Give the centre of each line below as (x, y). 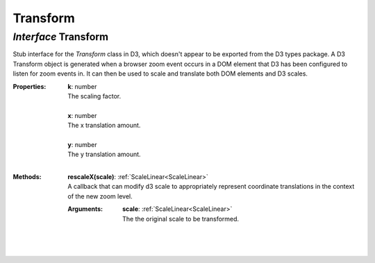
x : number (82, 115)
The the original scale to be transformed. (181, 219)
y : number (82, 144)
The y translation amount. (105, 154)
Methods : (27, 177)
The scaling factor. (94, 96)
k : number (82, 86)
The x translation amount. (104, 126)
